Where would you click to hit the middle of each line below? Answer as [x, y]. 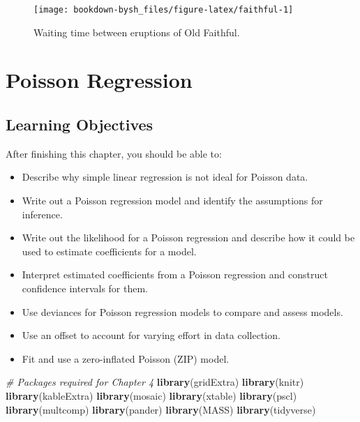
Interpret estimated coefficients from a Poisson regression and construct [175, 274]
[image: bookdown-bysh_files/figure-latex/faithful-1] [164, 10]
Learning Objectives [80, 125]
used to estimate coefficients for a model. [109, 251]
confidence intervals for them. [85, 288]
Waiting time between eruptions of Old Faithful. [137, 32]
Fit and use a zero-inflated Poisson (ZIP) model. [126, 358]
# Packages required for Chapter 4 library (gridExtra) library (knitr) [155, 382]
